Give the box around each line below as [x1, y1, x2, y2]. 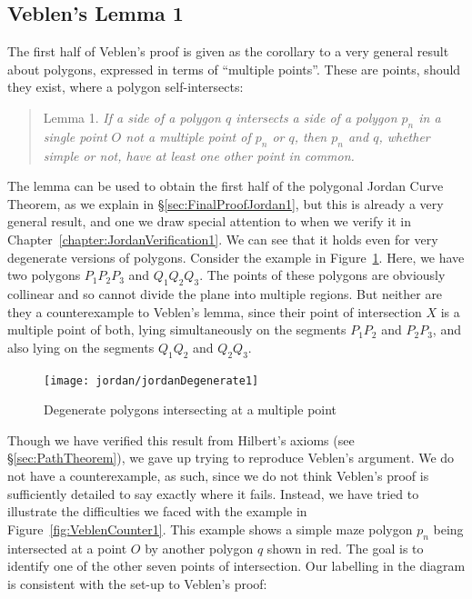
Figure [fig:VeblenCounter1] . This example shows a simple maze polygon [7, 519, 413, 538]
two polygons [7, 265, 81, 285]
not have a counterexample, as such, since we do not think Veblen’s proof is [7, 465, 429, 484]
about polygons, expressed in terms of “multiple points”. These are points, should [7, 59, 461, 78]
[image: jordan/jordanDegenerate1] [44, 374, 259, 387]
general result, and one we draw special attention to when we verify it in [7, 212, 412, 231]
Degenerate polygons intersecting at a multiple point [44, 400, 337, 419]
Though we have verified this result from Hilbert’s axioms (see [7, 430, 355, 449]
